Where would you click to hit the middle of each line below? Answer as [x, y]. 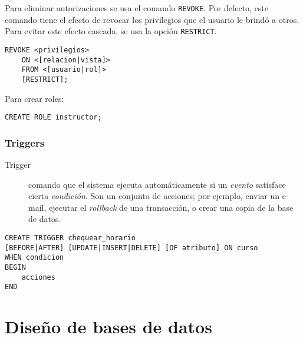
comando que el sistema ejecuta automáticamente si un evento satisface [157, 184]
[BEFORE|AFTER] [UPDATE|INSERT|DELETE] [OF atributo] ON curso [131, 248]
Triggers [25, 142]
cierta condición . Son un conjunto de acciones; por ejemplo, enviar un [154, 196]
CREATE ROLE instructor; [53, 117]
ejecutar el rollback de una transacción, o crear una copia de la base [171, 207]
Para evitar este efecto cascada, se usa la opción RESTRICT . [111, 31]
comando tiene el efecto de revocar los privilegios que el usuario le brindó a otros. [152, 19]
